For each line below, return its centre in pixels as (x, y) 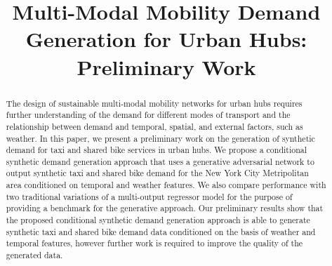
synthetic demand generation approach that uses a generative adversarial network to (160, 161)
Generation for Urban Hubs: (166, 39)
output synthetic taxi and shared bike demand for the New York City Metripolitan (157, 173)
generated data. (34, 255)
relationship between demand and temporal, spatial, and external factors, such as (154, 126)
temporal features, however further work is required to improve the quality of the (154, 243)
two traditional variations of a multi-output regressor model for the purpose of (149, 196)
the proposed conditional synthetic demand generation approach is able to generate (158, 220)
